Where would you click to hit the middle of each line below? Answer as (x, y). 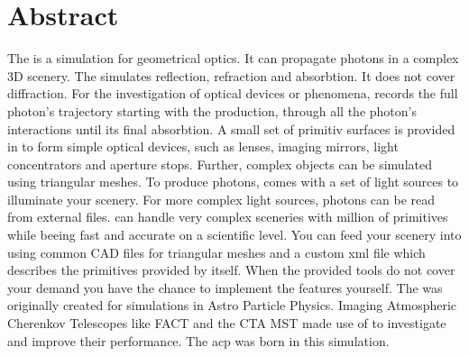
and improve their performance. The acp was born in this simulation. (198, 340)
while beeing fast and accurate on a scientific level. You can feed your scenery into (234, 235)
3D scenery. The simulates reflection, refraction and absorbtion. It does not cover (231, 75)
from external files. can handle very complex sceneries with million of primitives (228, 217)
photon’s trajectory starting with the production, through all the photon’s (212, 110)
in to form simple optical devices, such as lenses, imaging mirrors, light (203, 146)
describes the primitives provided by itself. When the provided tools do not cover (231, 270)
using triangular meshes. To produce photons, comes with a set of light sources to (233, 182)
